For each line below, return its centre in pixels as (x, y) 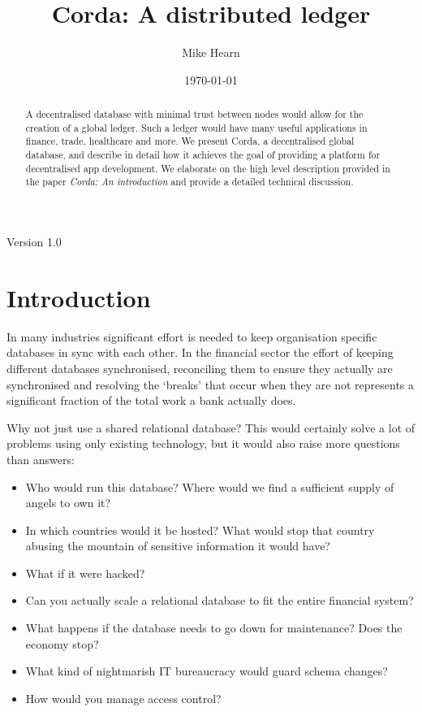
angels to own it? (68, 503)
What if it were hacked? (85, 573)
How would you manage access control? (123, 698)
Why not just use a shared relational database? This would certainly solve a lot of (211, 427)
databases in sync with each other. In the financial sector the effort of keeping (200, 352)
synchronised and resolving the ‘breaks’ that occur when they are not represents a (211, 384)
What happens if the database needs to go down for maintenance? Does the (214, 628)
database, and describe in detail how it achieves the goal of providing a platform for (203, 155)
